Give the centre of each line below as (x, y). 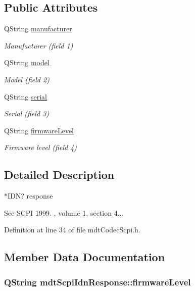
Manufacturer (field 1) (39, 45)
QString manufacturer (38, 29)
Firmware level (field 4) (41, 147)
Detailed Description (59, 175)
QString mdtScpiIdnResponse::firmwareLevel (97, 282)
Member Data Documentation (85, 257)
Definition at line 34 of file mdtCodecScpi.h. (72, 230)
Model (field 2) (27, 79)
